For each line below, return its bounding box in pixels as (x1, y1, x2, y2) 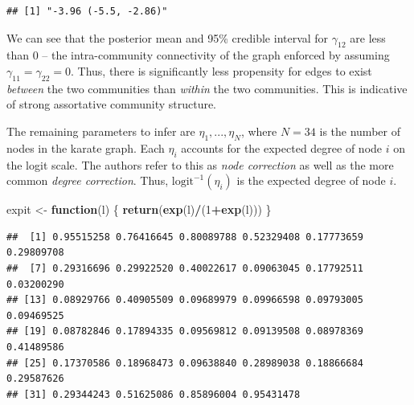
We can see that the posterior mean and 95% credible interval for (6, 29, 329, 46)
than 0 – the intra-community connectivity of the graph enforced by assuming (6, 47, 390, 63)
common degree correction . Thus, (6, 172, 169, 189)
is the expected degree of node (236, 172, 386, 189)
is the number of (319, 122, 400, 139)
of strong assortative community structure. (6, 96, 217, 112)
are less (350, 29, 386, 46)
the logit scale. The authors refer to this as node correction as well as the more (6, 156, 394, 173)
